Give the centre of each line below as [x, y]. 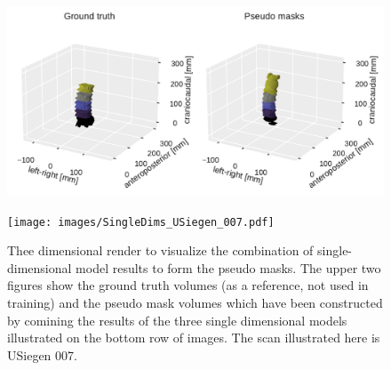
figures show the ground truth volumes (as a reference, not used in [188, 285]
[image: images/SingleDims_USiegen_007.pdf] [141, 222]
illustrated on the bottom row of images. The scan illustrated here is [194, 338]
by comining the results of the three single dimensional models [177, 320]
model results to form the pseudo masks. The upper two [228, 267]
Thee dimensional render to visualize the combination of [160, 250]
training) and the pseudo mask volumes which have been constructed [195, 303]
